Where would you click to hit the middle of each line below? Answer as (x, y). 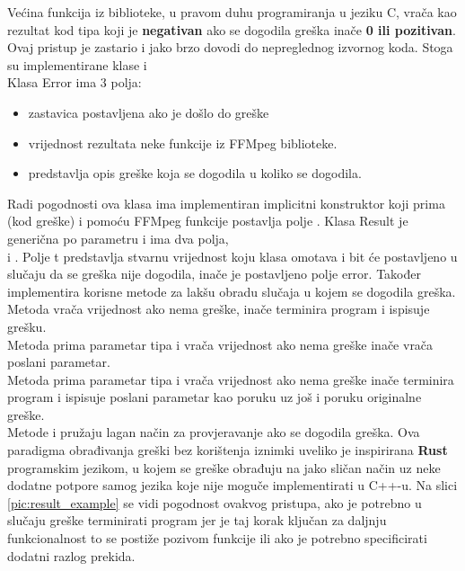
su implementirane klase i (77, 64)
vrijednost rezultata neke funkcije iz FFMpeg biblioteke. (183, 143)
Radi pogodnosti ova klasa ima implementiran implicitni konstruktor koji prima (226, 203)
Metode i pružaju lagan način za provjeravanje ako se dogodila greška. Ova (214, 432)
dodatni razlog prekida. (71, 555)
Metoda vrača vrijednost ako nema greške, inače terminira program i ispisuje (219, 309)
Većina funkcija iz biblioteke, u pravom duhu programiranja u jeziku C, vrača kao (232, 12)
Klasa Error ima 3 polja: (75, 82)
